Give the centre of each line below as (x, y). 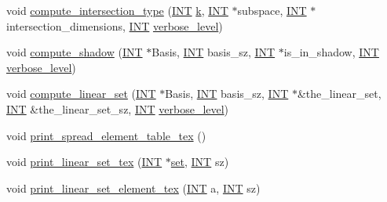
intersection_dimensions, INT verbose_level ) (115, 25)
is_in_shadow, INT (331, 52)
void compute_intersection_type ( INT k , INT (117, 10)
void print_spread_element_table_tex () (106, 135)
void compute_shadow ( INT (75, 52)
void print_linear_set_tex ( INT (84, 162)
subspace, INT (272, 10)
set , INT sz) (200, 162)
